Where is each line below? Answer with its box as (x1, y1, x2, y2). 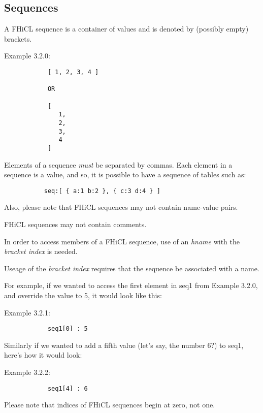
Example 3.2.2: (4, 366, 50, 377)
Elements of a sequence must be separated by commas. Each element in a (4, 159, 233, 170)
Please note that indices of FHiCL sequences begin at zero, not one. (4, 399, 215, 410)
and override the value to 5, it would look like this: (4, 290, 162, 300)
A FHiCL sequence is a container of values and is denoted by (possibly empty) (4, 23, 249, 34)
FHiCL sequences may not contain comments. (4, 218, 147, 229)
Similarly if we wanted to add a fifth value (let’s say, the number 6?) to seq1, (4, 339, 244, 350)
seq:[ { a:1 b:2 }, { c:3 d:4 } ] (44, 187, 160, 195)
